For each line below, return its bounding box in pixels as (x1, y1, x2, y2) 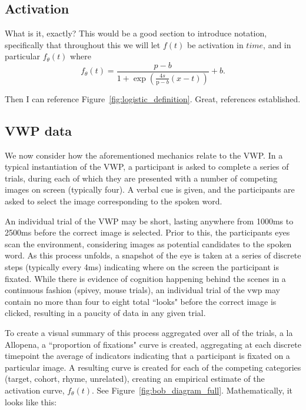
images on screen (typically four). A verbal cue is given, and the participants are (5, 183, 295, 196)
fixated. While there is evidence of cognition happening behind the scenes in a (5, 272, 286, 284)
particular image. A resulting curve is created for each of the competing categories (5, 361, 301, 373)
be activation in (187, 38, 244, 51)
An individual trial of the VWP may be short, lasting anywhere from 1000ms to (5, 214, 294, 227)
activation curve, (5, 384, 65, 396)
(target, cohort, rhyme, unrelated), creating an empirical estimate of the (5, 372, 265, 385)
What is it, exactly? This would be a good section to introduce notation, (5, 27, 267, 39)
